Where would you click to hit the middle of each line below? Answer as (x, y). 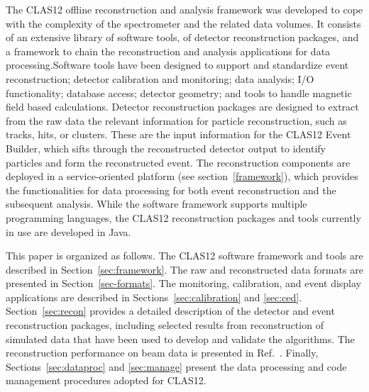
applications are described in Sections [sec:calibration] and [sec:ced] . (154, 297)
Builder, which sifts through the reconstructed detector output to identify (166, 148)
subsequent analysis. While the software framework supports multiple (156, 204)
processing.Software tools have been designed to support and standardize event (177, 65)
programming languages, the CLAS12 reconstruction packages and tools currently (183, 217)
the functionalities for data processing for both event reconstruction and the (171, 190)
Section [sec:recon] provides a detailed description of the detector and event (170, 311)
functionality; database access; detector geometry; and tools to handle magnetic (179, 93)
